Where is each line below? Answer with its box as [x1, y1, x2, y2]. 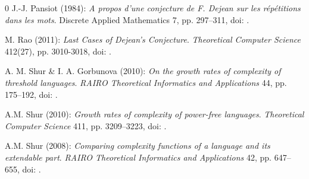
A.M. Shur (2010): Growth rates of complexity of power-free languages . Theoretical [5, 108, 304, 120]
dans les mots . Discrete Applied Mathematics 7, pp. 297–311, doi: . [5, 13, 249, 25]
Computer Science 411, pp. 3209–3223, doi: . [5, 119, 167, 132]
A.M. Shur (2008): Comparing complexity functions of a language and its [5, 139, 270, 152]
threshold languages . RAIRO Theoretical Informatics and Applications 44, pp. [5, 76, 287, 88]
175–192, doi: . [5, 88, 58, 100]
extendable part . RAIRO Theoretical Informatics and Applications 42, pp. [5, 151, 271, 163]
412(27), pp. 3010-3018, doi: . [5, 44, 111, 57]
